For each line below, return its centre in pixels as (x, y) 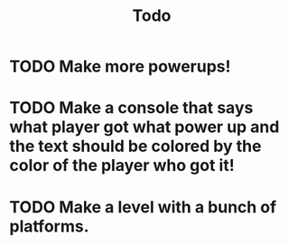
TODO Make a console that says (131, 108)
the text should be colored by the (135, 146)
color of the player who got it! (122, 166)
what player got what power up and (144, 127)
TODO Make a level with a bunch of (143, 207)
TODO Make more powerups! (120, 66)
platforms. (49, 226)
